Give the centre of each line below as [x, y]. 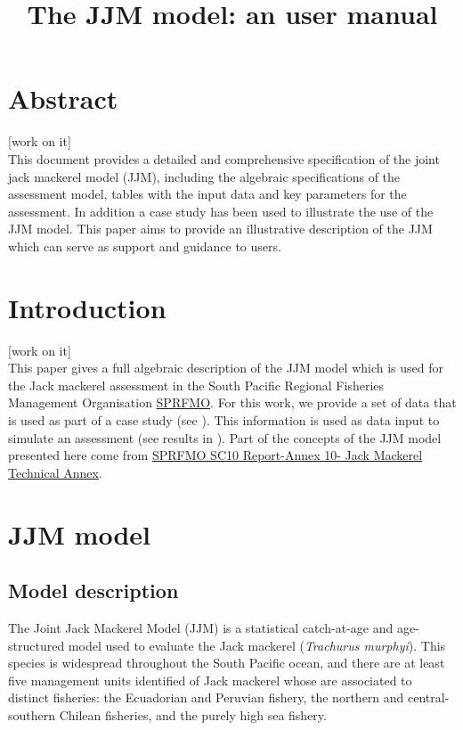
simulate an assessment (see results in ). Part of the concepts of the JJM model [225, 437]
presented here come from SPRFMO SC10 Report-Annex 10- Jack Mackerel [215, 455]
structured [37, 645]
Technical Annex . [55, 472]
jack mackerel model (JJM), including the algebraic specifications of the [204, 176]
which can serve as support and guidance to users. [145, 246]
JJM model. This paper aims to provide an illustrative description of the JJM [220, 229]
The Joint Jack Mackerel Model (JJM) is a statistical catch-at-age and [201, 627]
